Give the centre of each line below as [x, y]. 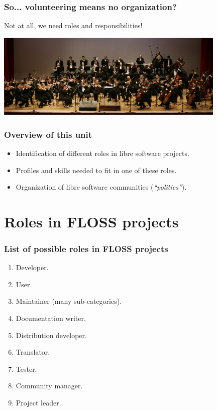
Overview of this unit [48, 134]
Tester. [26, 368]
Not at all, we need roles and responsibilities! [73, 25]
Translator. [33, 352]
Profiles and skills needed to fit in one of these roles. [96, 170]
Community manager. [49, 386]
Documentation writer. [51, 318]
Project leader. [38, 403]
